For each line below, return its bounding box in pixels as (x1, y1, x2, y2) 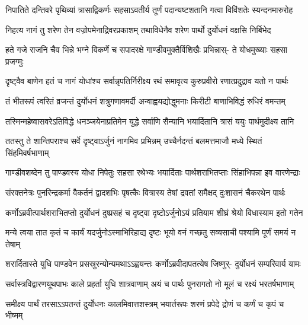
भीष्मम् (5, 309, 23, 321)
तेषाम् (5, 237, 21, 250)
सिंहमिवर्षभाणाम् (5, 146, 49, 158)
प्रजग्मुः (5, 55, 24, 67)
